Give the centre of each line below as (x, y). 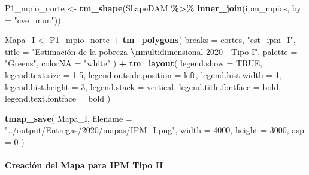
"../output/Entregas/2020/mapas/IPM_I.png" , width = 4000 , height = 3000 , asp (154, 130)
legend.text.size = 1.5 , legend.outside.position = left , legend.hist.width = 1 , (143, 74)
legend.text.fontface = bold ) (58, 98)
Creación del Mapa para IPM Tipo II (84, 165)
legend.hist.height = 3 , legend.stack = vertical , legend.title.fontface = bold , (143, 86)
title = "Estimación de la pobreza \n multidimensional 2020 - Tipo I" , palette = (151, 51)
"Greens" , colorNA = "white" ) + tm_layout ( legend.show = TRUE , (134, 63)
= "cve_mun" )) (33, 19)
